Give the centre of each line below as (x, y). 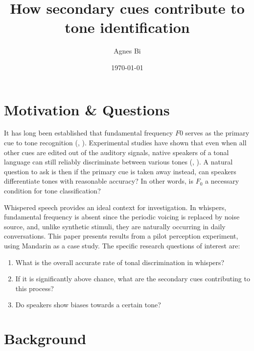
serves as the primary (217, 133)
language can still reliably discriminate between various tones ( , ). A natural (118, 162)
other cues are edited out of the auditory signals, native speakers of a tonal (116, 152)
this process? (35, 288)
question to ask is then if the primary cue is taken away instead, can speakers (120, 171)
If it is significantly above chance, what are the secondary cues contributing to (133, 279)
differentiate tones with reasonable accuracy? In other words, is (99, 181)
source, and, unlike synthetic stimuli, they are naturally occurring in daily (115, 226)
